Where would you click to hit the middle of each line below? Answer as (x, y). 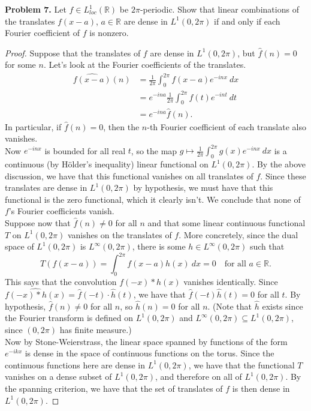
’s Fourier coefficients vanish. (61, 211)
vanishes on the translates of (120, 234)
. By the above (279, 164)
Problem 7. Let (36, 9)
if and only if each (247, 21)
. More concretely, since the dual (238, 234)
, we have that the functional (241, 364)
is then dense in (261, 388)
